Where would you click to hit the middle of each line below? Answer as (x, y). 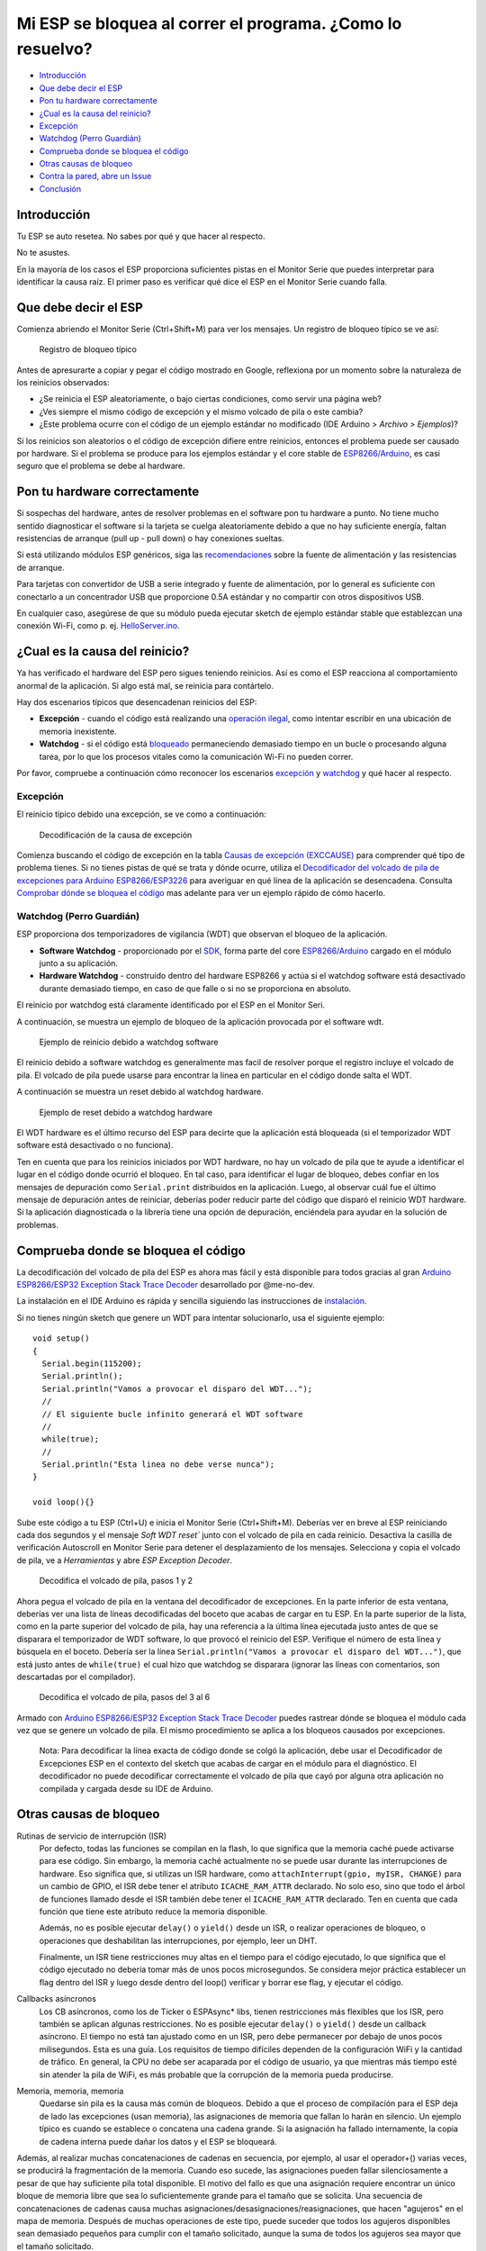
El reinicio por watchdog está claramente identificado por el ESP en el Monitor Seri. (171, 1005)
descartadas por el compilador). (76, 1677)
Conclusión (60, 188)
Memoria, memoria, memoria (70, 2091)
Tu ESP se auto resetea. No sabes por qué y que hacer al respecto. (141, 236)
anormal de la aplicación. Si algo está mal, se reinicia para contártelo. (145, 685)
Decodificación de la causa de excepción (116, 835)
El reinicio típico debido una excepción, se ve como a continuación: (141, 814)
